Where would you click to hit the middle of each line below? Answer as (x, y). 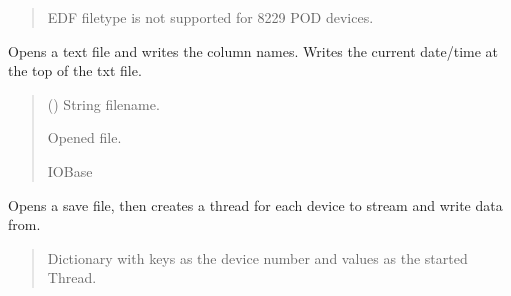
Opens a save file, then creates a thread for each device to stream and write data (255, 204)
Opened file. (84, 137)
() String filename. (103, 103)
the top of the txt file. (75, 70)
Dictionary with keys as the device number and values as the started (257, 257)
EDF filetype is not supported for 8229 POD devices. (210, 17)
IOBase (70, 170)
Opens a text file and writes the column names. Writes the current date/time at (253, 50)
